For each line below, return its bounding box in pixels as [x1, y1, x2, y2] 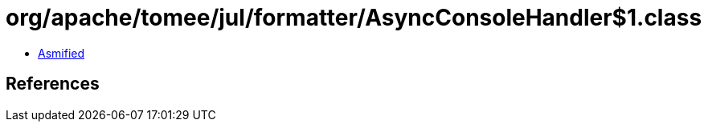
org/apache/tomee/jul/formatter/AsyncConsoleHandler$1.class [6, 4, 702, 31]
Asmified [38, 46, 85, 60]
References [6, 74, 100, 94]
